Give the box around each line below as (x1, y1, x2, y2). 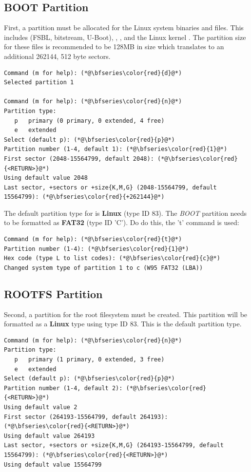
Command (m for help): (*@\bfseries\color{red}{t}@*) (4, 236, 182, 243)
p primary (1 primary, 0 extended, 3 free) (14, 356, 165, 363)
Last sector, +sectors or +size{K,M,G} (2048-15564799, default (4, 184, 217, 191)
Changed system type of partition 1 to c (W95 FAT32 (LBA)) (4, 264, 203, 271)
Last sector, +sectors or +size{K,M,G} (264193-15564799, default (4, 442, 224, 449)
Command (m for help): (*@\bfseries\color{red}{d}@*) (4, 69, 182, 76)
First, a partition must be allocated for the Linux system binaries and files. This (4, 22, 244, 33)
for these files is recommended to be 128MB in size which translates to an (4, 41, 224, 52)
